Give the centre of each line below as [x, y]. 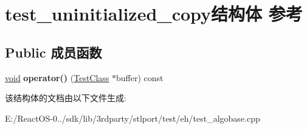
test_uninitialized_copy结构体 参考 [154, 14]
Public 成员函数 [53, 52]
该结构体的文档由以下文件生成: [66, 98]
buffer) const [140, 77]
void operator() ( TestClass [57, 77]
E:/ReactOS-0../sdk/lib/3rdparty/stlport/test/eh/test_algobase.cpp [133, 118]
